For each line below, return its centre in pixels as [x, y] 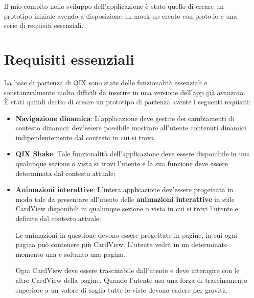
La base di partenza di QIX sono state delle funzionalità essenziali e [106, 82]
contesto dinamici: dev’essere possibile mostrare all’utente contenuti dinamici [131, 128]
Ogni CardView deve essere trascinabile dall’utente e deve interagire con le [127, 270]
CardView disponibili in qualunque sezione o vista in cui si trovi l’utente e [127, 209]
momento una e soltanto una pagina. [70, 254]
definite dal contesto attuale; [58, 218]
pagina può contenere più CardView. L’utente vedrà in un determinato [122, 244]
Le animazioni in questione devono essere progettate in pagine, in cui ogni [126, 235]
